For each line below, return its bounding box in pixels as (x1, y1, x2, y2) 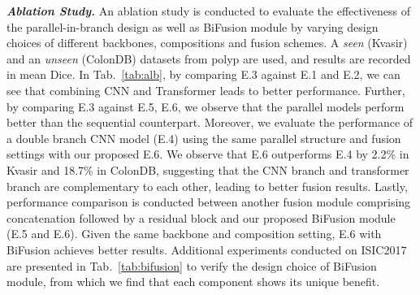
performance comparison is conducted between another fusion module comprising (6, 193, 411, 210)
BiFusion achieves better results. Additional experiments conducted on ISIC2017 (6, 241, 407, 258)
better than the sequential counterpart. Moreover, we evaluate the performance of (6, 114, 414, 131)
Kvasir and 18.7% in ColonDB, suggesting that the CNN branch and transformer (6, 161, 409, 178)
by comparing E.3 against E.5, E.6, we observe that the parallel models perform (6, 98, 405, 115)
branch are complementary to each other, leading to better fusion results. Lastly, (6, 177, 408, 194)
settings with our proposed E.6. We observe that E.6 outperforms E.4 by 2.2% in (6, 145, 409, 163)
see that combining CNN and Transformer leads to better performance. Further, (6, 81, 405, 98)
